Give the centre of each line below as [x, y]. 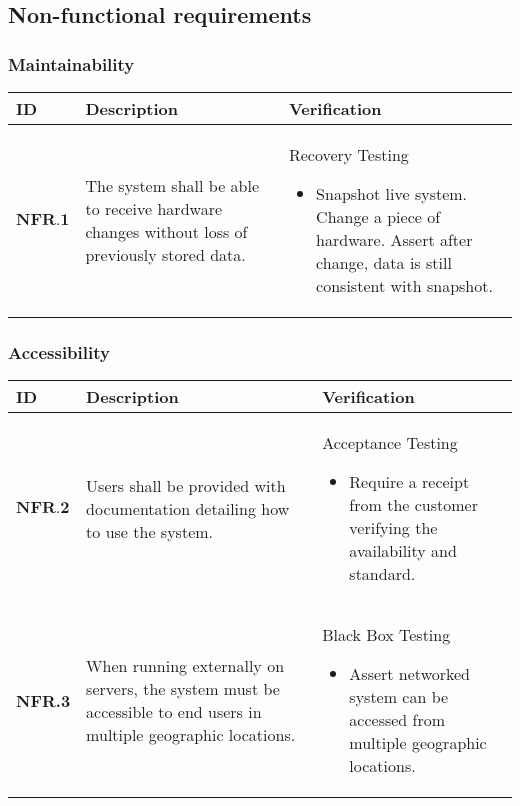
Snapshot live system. [392, 193]
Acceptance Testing [390, 443]
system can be [399, 697]
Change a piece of [378, 216]
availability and [403, 551]
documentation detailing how [188, 508]
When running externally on [185, 666]
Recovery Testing [348, 154]
